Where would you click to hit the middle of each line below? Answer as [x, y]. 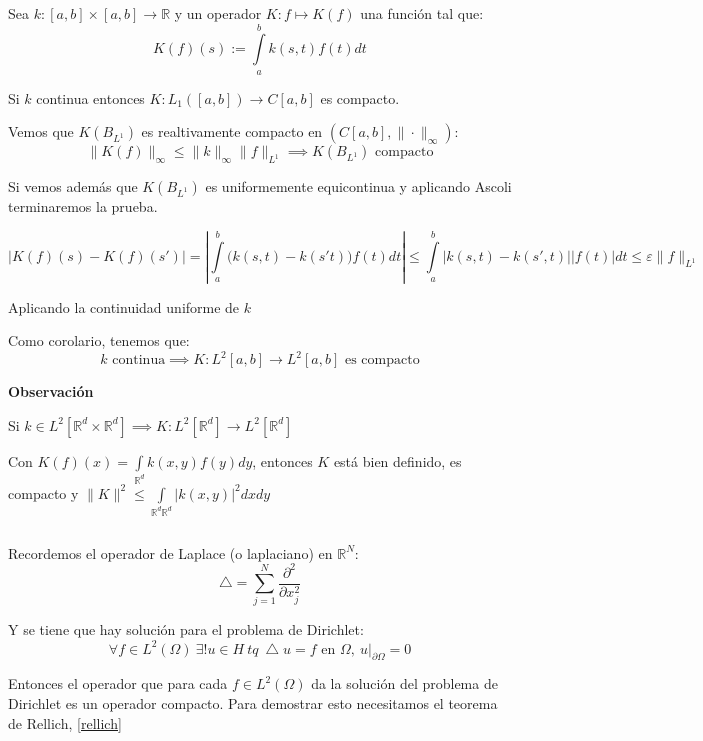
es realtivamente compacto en [232, 131]
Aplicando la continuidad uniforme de [124, 306]
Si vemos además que [73, 186]
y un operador [218, 13]
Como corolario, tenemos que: [99, 340]
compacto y [43, 492]
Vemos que [41, 131]
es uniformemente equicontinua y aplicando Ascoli [358, 186]
